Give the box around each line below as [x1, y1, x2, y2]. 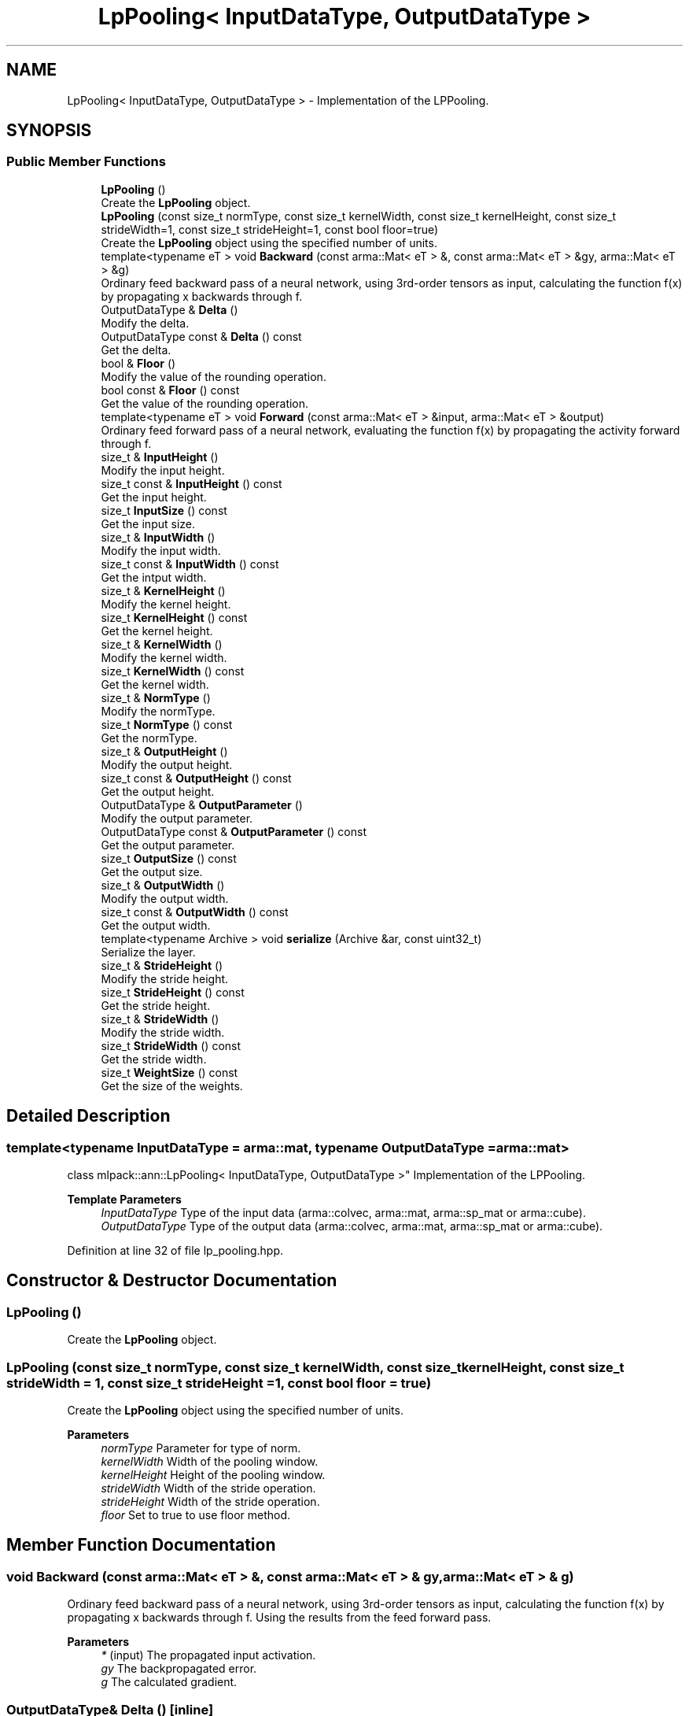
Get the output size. [101, 864, 203, 878]
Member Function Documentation [6, 1535, 276, 1555]
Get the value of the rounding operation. [101, 396, 309, 410]
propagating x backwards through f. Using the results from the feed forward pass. [67, 1611, 492, 1625]
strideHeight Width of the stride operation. [101, 1495, 320, 1508]
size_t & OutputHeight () [101, 744, 228, 758]
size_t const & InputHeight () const [101, 476, 282, 490]
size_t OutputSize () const [101, 851, 237, 865]
